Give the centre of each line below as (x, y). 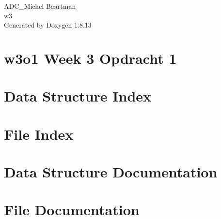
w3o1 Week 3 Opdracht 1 (90, 58)
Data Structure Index (78, 96)
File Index (39, 134)
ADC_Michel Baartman (40, 6)
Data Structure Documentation (111, 172)
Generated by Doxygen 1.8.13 (48, 25)
